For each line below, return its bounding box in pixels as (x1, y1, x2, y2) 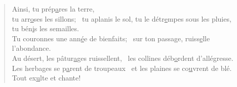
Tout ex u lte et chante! (12, 72, 81, 83)
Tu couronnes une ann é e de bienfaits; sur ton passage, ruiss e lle (12, 33, 210, 43)
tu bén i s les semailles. (12, 23, 79, 34)
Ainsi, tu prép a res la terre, (12, 4, 95, 14)
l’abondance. (12, 43, 51, 53)
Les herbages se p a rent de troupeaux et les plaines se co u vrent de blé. (12, 62, 232, 73)
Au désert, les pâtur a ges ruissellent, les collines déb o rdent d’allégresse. (12, 52, 233, 63)
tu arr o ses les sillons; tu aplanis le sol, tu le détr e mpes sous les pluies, (12, 13, 231, 24)
